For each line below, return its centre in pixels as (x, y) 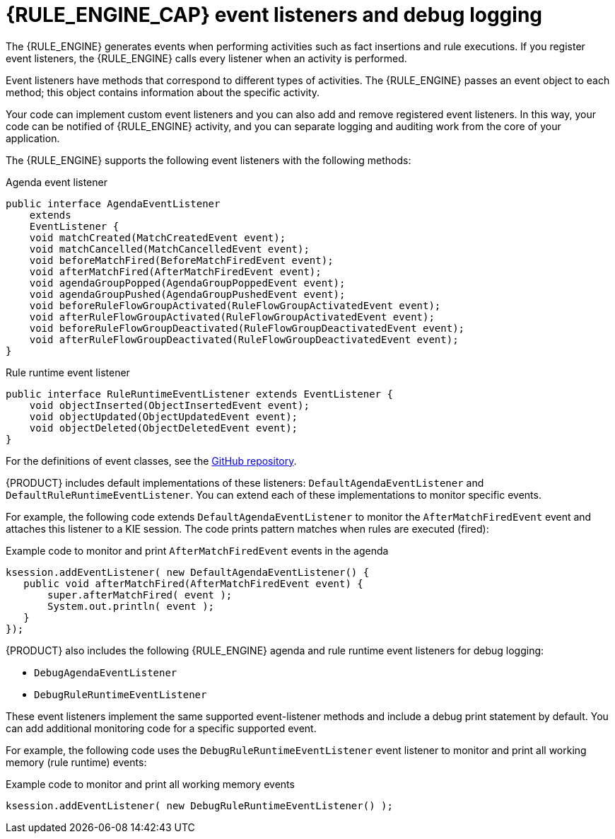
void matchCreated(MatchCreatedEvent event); (158, 237)
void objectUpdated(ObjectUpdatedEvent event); (164, 416)
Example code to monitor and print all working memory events (150, 784)
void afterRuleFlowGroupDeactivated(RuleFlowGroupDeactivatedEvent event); (244, 339)
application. (33, 138)
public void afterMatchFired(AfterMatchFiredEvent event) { (193, 583)
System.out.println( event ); (131, 606)
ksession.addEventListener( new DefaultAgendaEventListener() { (188, 572)
